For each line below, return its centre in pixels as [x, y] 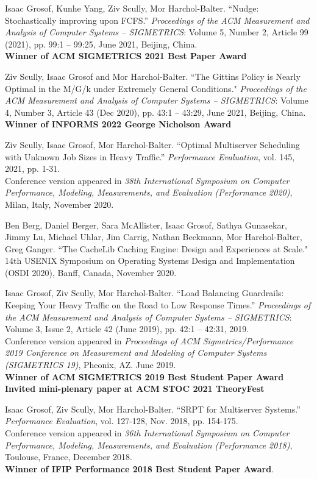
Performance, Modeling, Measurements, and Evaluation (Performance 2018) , [149, 445]
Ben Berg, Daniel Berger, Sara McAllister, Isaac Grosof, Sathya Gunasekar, [146, 225]
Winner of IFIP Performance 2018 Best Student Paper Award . [140, 468]
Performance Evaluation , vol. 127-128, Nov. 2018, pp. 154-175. [122, 421]
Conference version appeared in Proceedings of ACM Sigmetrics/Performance [149, 340]
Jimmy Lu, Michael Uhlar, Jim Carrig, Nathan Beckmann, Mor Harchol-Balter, [154, 237]
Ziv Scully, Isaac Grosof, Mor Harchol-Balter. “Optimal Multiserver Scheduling [152, 144]
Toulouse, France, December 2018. [69, 457]
